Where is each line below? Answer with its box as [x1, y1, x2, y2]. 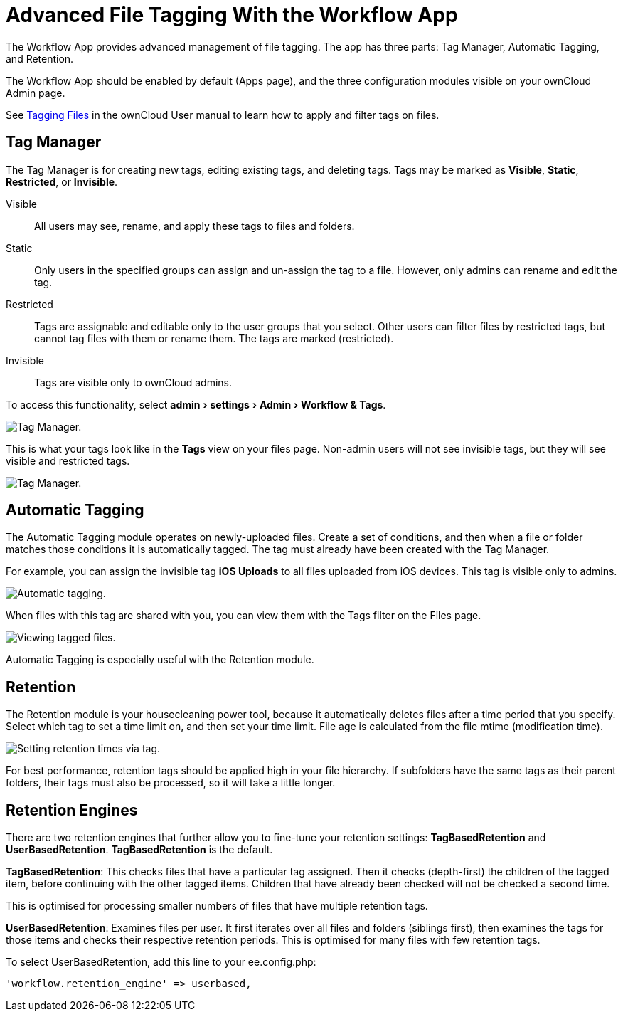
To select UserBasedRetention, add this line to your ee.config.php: [6, 956, 316, 969]
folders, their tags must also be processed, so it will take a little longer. [6, 776, 336, 789]
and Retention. [6, 52, 74, 65]
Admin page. [6, 86, 65, 99]
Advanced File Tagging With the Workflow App [6, 3, 458, 27]
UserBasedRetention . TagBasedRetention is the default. [6, 843, 273, 856]
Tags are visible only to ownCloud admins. [34, 376, 233, 389]
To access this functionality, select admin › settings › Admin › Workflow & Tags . [6, 398, 386, 411]
